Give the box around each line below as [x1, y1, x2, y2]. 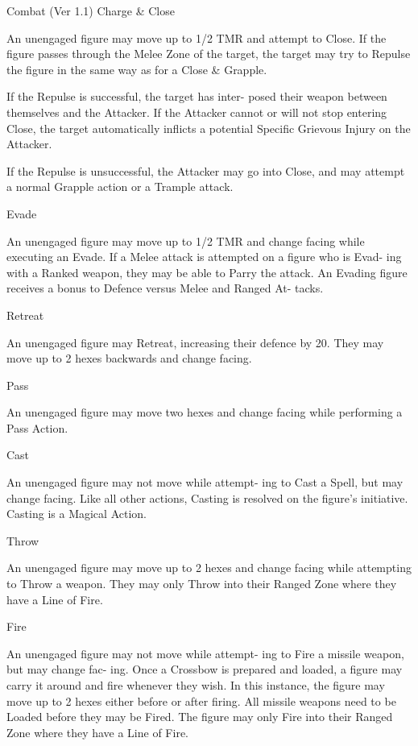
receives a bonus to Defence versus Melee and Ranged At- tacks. [6, 280, 324, 296]
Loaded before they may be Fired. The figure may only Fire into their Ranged [6, 708, 393, 725]
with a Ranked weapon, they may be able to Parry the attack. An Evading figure [6, 263, 408, 280]
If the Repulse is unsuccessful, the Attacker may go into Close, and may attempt [6, 162, 405, 179]
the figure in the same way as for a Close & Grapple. [6, 60, 267, 77]
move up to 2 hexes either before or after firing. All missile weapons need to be [6, 692, 396, 709]
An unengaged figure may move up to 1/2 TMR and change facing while [6, 232, 365, 249]
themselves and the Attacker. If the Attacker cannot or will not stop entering [6, 103, 387, 120]
